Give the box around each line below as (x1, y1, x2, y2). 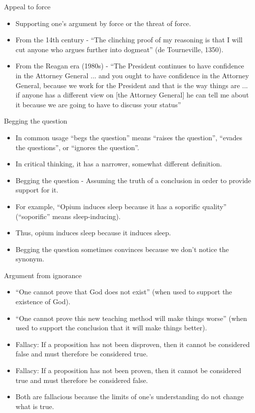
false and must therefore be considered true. (15, 349, 148, 359)
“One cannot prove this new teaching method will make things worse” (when (15, 313, 247, 323)
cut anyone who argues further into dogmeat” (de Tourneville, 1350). (15, 44, 223, 54)
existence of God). (15, 296, 70, 307)
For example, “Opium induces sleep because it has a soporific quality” (15, 201, 227, 211)
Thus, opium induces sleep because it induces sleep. (15, 227, 171, 238)
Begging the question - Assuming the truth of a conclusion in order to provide (15, 175, 252, 185)
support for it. (15, 185, 59, 195)
